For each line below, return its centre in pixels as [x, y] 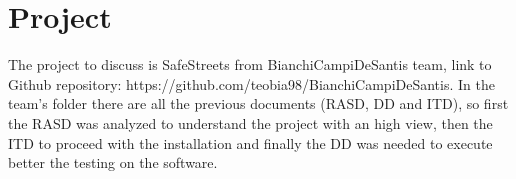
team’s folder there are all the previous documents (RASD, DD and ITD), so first [258, 103]
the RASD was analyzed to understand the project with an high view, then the [250, 122]
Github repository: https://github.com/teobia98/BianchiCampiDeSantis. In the [251, 83]
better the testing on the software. [113, 162]
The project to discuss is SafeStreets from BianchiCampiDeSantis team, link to [250, 64]
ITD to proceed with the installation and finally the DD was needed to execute [250, 142]
